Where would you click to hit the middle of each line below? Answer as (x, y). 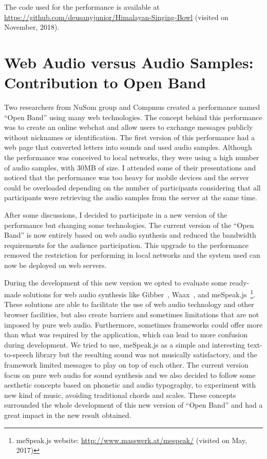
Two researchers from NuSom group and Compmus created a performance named (132, 107)
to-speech (19, 355)
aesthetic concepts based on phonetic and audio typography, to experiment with (130, 385)
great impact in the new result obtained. (68, 415)
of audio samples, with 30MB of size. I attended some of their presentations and (130, 167)
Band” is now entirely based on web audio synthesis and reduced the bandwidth (130, 235)
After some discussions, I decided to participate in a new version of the (116, 215)
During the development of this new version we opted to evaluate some (116, 282)
